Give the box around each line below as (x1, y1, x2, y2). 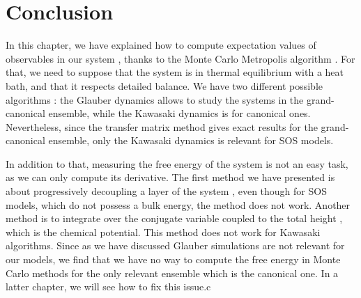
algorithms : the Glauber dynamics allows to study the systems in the (6, 92, 304, 107)
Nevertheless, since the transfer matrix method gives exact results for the (6, 119, 318, 134)
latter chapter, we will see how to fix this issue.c (6, 279, 211, 294)
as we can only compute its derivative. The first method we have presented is (6, 170, 335, 185)
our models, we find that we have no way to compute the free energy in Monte (6, 252, 341, 267)
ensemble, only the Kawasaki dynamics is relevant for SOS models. (48, 133, 334, 148)
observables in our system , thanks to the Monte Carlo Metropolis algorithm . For (6, 51, 355, 65)
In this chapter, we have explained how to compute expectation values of (6, 38, 316, 52)
